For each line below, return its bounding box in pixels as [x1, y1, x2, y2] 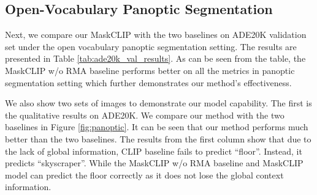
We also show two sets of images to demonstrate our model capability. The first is [5, 97, 312, 109]
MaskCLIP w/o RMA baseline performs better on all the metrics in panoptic [5, 64, 295, 76]
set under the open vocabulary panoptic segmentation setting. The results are [5, 40, 297, 53]
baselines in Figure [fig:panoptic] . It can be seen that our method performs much [5, 120, 308, 133]
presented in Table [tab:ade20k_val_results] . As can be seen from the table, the [5, 52, 306, 65]
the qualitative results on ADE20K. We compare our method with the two [5, 108, 285, 121]
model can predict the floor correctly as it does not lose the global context [5, 168, 284, 181]
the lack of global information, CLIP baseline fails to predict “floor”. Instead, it [5, 144, 302, 157]
